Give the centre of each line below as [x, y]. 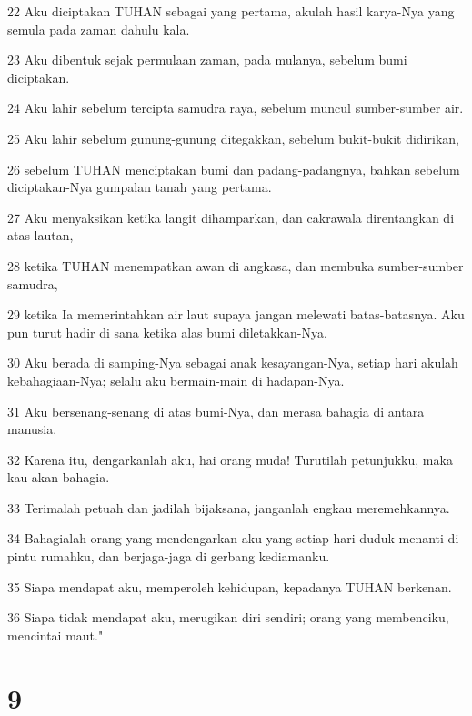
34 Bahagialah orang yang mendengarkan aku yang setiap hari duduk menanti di [233, 538]
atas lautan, [40, 235]
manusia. [32, 429]
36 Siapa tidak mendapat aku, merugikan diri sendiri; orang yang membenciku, [228, 617]
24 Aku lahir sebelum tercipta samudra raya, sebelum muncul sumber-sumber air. [236, 108]
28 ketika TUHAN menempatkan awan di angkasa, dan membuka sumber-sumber [236, 265]
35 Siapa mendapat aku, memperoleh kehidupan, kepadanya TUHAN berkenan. [230, 586]
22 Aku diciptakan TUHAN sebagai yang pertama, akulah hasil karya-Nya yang [231, 11]
